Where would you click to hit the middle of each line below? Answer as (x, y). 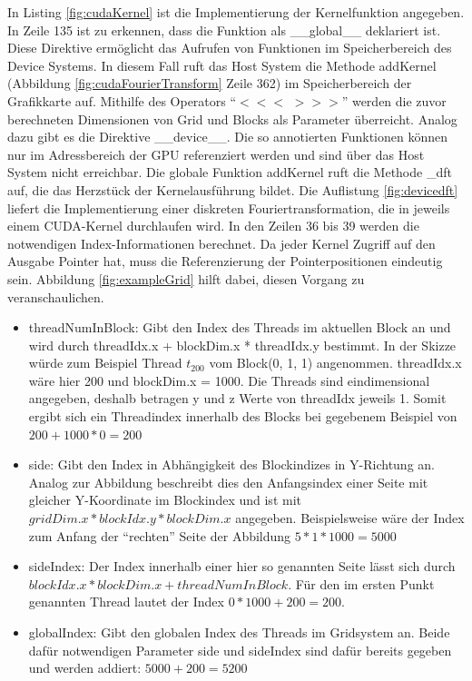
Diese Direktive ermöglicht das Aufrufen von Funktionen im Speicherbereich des (230, 48)
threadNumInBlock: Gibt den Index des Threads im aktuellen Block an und (240, 327)
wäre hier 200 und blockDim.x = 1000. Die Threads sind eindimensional (229, 380)
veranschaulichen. (56, 296)
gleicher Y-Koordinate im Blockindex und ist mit (165, 500)
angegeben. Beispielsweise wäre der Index (350, 518)
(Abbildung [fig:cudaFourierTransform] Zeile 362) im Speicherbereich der (210, 83)
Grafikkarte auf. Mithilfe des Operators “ (122, 100)
